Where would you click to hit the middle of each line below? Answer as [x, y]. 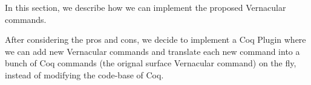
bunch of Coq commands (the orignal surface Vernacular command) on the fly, [151, 63]
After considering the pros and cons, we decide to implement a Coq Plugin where [155, 39]
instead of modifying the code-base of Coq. [84, 74]
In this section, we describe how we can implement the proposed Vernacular [146, 7]
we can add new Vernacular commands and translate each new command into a [152, 51]
